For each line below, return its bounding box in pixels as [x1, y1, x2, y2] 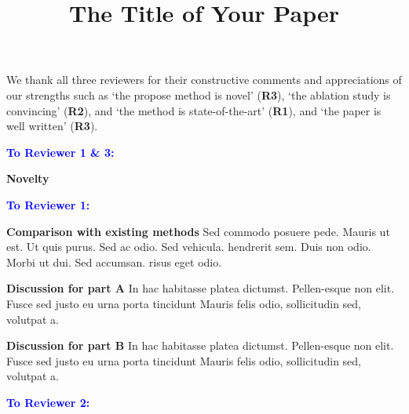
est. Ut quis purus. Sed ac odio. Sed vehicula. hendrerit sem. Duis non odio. [6, 238, 371, 255]
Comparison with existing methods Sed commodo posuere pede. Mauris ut [6, 223, 390, 239]
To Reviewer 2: [6, 394, 90, 410]
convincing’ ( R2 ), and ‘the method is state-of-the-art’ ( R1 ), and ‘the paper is [6, 102, 382, 118]
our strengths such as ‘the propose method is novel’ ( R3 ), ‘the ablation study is [6, 86, 391, 103]
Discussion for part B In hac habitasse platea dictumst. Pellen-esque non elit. [6, 337, 394, 354]
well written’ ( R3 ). [6, 118, 98, 134]
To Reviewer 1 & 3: [6, 143, 115, 160]
